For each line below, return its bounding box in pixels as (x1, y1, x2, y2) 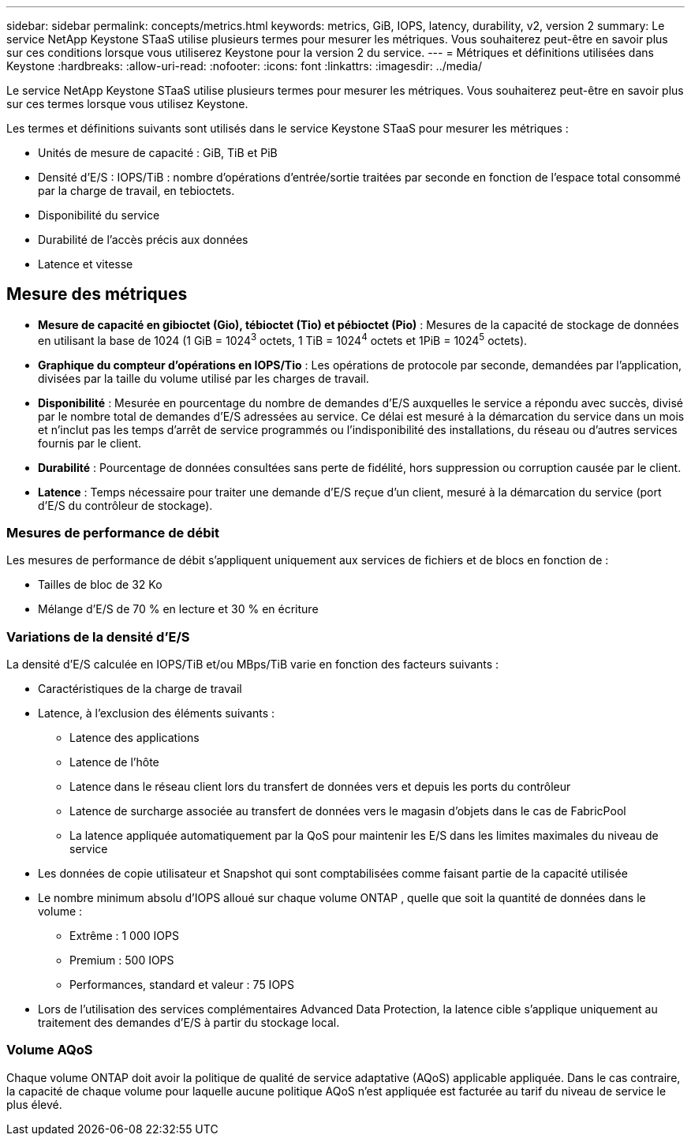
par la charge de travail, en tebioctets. (38, 184, 235, 197)
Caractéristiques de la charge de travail (38, 682, 242, 695)
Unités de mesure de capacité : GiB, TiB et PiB (38, 146, 278, 159)
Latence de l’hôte (69, 755, 159, 769)
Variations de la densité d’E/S (6, 628, 190, 645)
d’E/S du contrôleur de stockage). (38, 498, 213, 512)
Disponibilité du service (38, 208, 160, 222)
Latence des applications (69, 731, 200, 744)
